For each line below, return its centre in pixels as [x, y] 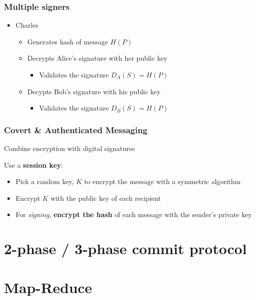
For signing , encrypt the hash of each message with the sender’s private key [134, 214]
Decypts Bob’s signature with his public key [94, 91]
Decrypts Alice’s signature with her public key [97, 58]
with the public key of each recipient [106, 198]
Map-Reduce [48, 287]
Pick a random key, [45, 181]
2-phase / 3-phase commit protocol [126, 248]
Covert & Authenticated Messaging [76, 130]
